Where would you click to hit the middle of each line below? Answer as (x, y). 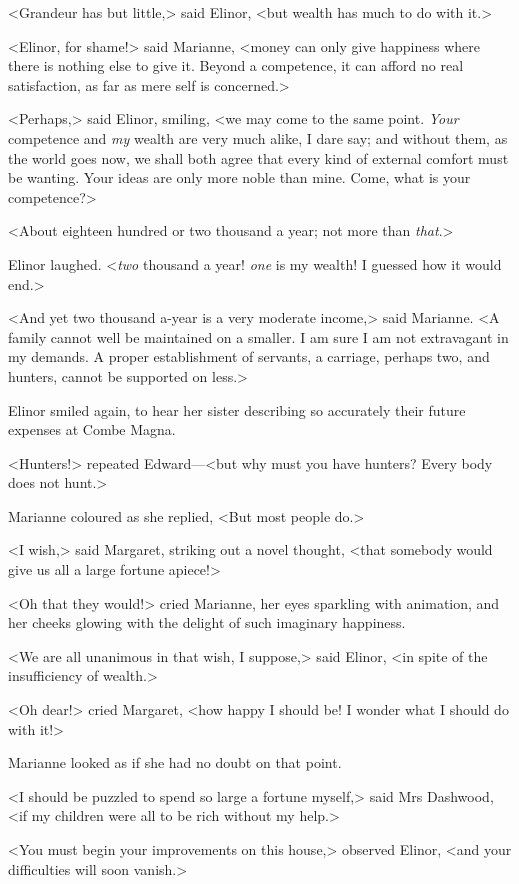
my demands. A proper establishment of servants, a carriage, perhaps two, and (249, 356)
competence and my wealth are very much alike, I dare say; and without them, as (258, 137)
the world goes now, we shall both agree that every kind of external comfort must (258, 157)
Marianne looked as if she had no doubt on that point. (175, 762)
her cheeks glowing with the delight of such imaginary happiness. (207, 622)
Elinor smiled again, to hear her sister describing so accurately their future (237, 409)
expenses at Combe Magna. (92, 429)
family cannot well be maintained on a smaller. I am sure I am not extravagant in (258, 336)
